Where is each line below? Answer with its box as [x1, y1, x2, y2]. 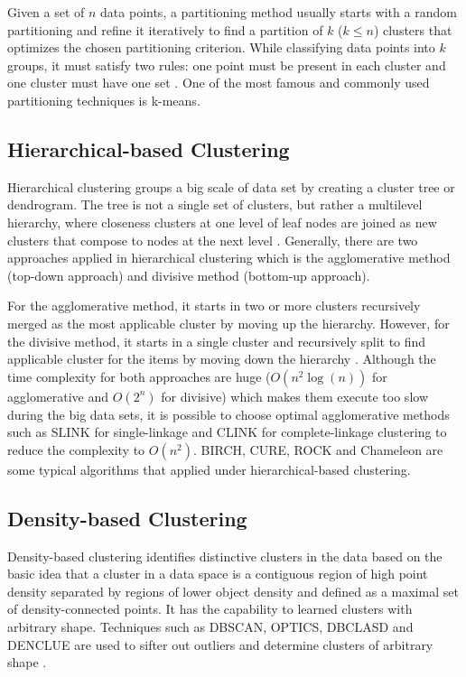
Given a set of [7, 3, 85, 21]
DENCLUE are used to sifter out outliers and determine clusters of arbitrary [7, 635, 433, 654]
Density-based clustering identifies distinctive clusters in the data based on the [7, 546, 443, 565]
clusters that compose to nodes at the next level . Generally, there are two [7, 230, 418, 249]
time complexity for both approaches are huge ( [7, 366, 271, 385]
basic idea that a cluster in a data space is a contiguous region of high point [7, 564, 428, 583]
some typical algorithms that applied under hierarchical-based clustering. [7, 459, 411, 478]
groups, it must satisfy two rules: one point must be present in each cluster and [7, 55, 446, 74]
